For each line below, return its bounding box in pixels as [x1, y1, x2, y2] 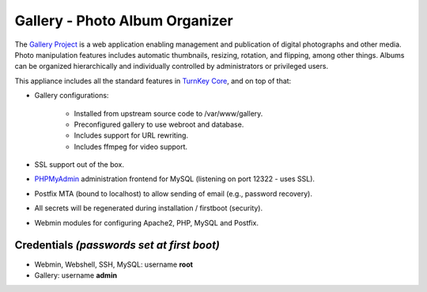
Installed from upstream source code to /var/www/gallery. [74, 108, 263, 118]
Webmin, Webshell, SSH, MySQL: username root [34, 260, 194, 269]
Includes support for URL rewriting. [74, 131, 189, 140]
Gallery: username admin [34, 270, 118, 280]
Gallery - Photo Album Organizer [14, 12, 233, 29]
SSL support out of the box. [34, 160, 125, 169]
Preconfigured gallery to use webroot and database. [74, 119, 244, 129]
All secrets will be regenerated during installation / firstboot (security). [34, 203, 263, 213]
